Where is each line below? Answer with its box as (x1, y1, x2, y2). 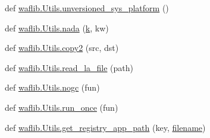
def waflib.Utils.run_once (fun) (5, 101, 118, 113)
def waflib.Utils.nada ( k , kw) (5, 21, 109, 34)
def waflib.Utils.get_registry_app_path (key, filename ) (5, 121, 206, 133)
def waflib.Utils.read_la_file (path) (5, 61, 134, 73)
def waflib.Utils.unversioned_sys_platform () (5, 2, 169, 14)
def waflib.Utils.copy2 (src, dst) (5, 41, 119, 54)
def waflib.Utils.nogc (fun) (5, 81, 100, 94)
